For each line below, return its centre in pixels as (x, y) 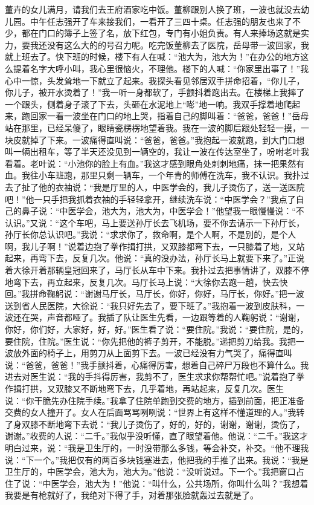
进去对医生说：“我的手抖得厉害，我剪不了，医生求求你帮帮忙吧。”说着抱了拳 (155, 376)
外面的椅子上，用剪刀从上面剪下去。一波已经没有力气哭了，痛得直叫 (157, 353)
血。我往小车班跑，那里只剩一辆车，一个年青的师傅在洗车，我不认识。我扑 (153, 175)
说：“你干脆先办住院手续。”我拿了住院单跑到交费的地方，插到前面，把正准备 (155, 400)
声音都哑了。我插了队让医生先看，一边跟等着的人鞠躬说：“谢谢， (176, 317)
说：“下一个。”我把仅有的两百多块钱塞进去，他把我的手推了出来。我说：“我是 (157, 459)
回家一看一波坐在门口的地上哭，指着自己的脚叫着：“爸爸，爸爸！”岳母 (169, 116)
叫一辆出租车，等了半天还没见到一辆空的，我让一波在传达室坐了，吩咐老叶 (153, 151)
